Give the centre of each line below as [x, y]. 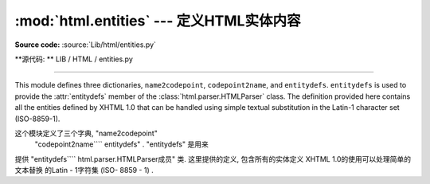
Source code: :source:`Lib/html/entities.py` [86, 45]
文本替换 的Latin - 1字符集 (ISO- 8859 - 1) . [84, 170]
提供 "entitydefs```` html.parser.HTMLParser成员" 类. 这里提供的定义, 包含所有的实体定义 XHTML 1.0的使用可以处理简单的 [213, 159]
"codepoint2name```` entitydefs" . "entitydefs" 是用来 [121, 144]
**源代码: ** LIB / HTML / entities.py [74, 59]
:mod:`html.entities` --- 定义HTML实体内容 [158, 21]
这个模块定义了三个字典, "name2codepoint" [86, 133]
